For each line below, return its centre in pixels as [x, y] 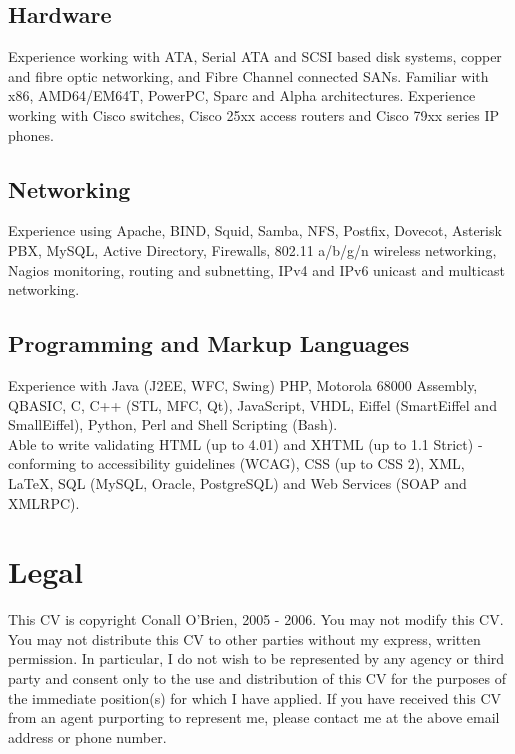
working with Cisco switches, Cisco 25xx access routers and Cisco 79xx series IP [254, 114]
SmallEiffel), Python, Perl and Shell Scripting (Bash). [173, 424]
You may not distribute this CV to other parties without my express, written [244, 638]
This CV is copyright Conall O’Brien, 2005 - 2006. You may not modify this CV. [256, 619]
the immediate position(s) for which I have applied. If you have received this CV [255, 697]
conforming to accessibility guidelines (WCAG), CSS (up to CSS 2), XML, [236, 463]
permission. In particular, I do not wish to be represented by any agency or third [256, 658]
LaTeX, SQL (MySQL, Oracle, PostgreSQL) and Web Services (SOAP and [237, 482]
